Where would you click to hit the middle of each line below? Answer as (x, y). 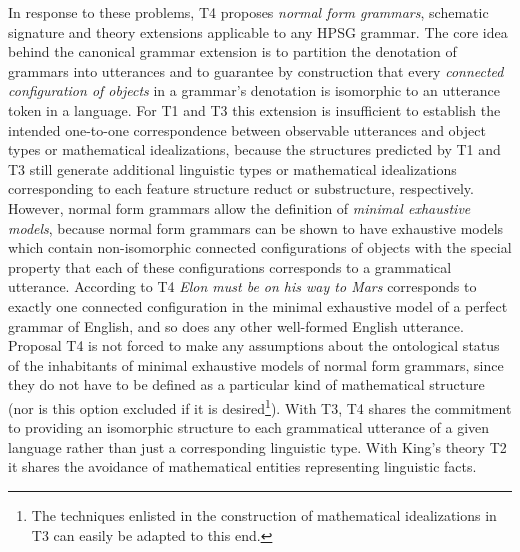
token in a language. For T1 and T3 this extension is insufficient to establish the (254, 109)
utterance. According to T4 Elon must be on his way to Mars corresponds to (242, 286)
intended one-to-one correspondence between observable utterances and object (247, 129)
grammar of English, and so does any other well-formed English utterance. (236, 325)
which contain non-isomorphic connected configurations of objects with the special (260, 247)
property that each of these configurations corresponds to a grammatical (230, 266)
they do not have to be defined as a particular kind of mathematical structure (246, 384)
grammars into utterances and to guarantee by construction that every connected (256, 70)
